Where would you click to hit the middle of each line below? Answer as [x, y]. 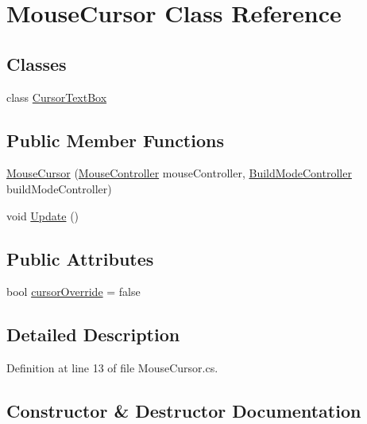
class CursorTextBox [57, 97]
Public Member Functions [115, 140]
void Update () [43, 215]
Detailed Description [93, 335]
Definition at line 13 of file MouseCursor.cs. [112, 368]
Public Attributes [80, 258]
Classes [37, 63]
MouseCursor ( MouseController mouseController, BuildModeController [179, 173]
